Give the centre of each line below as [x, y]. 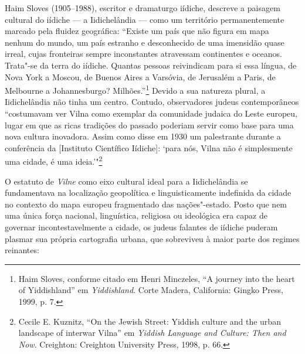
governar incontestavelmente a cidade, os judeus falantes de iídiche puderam [141, 227]
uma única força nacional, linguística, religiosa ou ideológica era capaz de [136, 215]
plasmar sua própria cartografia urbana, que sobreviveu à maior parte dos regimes [152, 238]
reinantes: [22, 250]
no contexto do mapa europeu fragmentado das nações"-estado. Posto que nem [146, 204]
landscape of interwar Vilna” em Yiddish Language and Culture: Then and [152, 333]
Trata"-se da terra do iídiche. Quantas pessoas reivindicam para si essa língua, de [151, 65]
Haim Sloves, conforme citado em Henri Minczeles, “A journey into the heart [157, 278]
